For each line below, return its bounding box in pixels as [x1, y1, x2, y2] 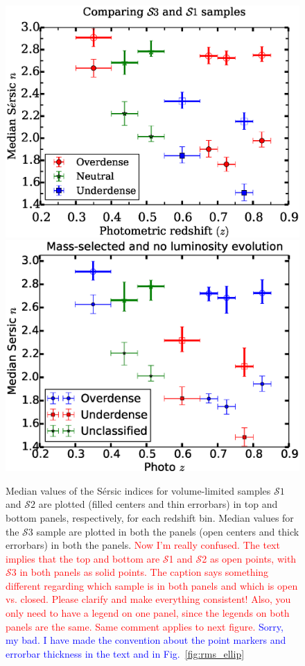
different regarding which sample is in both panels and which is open [6, 578, 298, 592]
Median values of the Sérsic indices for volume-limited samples [6, 483, 271, 497]
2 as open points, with [202, 551, 297, 565]
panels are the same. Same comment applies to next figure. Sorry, [6, 619, 284, 633]
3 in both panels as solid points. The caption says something [11, 565, 269, 579]
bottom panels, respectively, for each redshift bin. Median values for [6, 510, 294, 524]
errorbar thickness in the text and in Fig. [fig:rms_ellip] [6, 646, 245, 660]
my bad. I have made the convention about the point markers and [6, 633, 286, 647]
